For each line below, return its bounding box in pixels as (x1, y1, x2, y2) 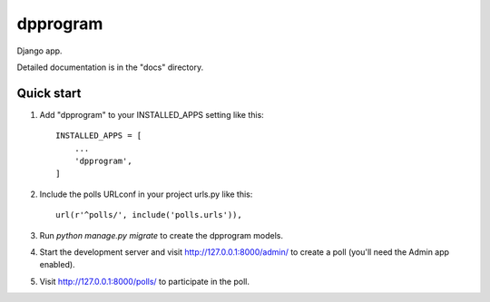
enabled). (39, 259, 76, 270)
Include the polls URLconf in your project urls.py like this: (39, 189, 253, 200)
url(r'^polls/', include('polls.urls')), (55, 209, 242, 220)
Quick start (16, 85, 82, 101)
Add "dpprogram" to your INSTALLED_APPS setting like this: (39, 109, 265, 120)
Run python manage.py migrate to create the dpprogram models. (39, 229, 283, 240)
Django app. (16, 45, 63, 56)
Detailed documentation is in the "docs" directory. (16, 62, 204, 73)
